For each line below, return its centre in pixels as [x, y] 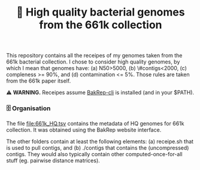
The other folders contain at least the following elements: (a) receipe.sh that [100, 142]
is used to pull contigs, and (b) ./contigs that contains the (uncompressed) [98, 148]
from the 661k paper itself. [39, 81]
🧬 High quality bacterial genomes [101, 12]
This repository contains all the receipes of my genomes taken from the [94, 56]
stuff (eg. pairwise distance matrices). [53, 160]
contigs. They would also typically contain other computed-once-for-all [94, 154]
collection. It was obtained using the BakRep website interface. [84, 130]
